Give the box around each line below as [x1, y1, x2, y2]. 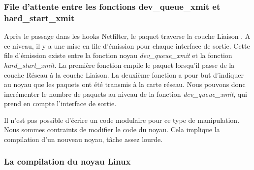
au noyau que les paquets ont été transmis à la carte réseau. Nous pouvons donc [4, 79, 246, 89]
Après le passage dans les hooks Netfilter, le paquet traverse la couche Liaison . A [4, 31, 251, 41]
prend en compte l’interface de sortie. [4, 98, 117, 109]
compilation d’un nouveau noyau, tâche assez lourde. [4, 134, 163, 144]
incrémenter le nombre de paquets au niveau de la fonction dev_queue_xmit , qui [4, 88, 247, 99]
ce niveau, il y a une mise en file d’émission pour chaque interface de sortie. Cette [4, 40, 250, 51]
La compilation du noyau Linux [4, 155, 131, 167]
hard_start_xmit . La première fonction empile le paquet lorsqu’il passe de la [4, 59, 235, 70]
